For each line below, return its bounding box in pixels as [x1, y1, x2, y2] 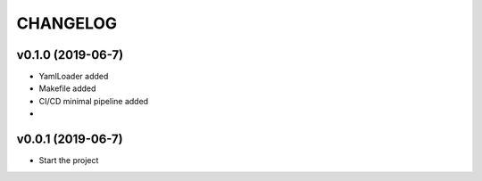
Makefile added [38, 83, 96, 94]
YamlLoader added [38, 71, 109, 82]
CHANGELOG [16, 13, 118, 33]
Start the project [38, 155, 99, 166]
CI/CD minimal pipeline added [38, 95, 149, 106]
